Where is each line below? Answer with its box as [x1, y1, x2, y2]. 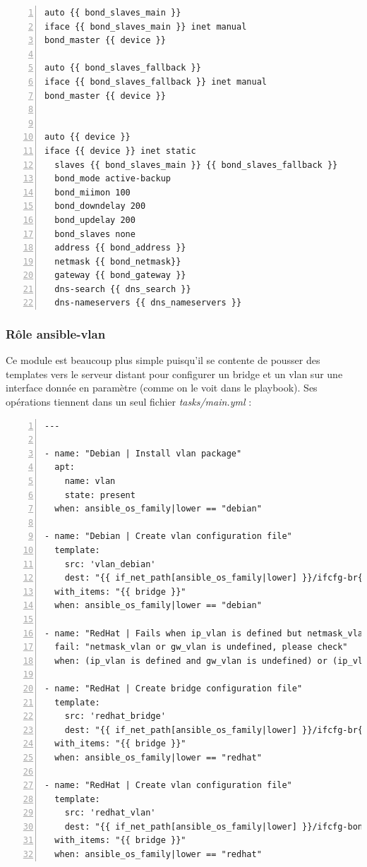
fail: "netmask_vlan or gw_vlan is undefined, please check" [54, 642, 348, 653]
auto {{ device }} [44, 132, 131, 143]
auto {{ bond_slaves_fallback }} [44, 63, 201, 73]
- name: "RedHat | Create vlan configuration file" [44, 780, 292, 791]
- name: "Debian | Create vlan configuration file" [44, 531, 292, 542]
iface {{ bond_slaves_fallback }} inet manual [44, 76, 267, 87]
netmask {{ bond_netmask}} [54, 256, 181, 267]
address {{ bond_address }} [54, 243, 186, 253]
